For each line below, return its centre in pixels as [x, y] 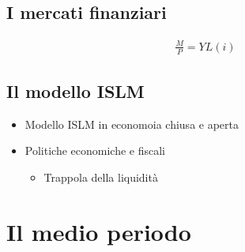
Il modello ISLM [75, 90]
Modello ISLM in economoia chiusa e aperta [132, 124]
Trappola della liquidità [101, 177]
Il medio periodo [99, 231]
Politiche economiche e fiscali [95, 150]
